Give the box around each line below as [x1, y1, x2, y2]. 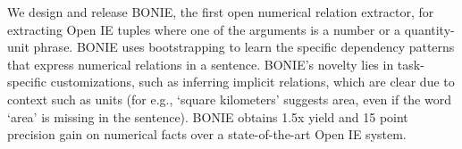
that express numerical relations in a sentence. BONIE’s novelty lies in [7, 54, 394, 73]
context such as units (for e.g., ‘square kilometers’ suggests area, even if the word [7, 89, 451, 108]
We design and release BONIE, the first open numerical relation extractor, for [7, 3, 434, 21]
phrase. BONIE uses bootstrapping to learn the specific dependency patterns [33, 37, 455, 56]
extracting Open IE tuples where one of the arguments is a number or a [7, 20, 401, 38]
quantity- [404, 20, 455, 38]
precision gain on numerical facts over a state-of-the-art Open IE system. [7, 125, 407, 144]
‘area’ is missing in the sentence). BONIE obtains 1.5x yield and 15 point [7, 107, 408, 126]
